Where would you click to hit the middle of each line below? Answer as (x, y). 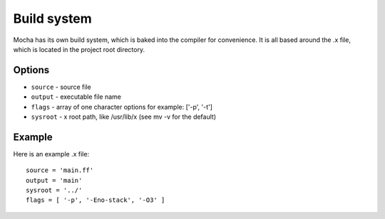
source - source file (61, 87)
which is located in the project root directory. (79, 49)
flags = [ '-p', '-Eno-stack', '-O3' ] (96, 200)
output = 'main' (54, 180)
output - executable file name (76, 97)
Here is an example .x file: (51, 154)
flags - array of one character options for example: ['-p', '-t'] (122, 107)
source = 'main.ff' (60, 170)
